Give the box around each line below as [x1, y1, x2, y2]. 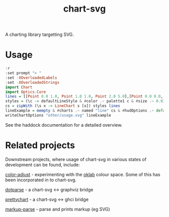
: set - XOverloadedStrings [5, 80, 59, 85]
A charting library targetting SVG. [5, 31, 74, 38]
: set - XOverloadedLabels [5, 75, 57, 80]
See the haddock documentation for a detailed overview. [5, 122, 123, 128]
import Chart [5, 84, 33, 90]
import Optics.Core [5, 89, 46, 94]
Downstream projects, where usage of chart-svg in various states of [5, 156, 147, 162]
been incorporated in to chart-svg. [5, 177, 77, 183]
